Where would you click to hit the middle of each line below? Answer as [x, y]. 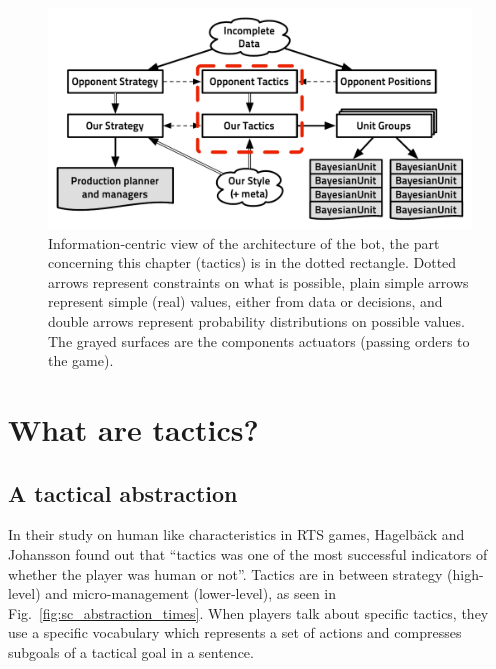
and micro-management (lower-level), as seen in [191, 593]
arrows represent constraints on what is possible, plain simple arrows [258, 281]
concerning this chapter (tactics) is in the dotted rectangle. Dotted [252, 262]
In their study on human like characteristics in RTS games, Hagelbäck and [236, 534]
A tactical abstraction [123, 492]
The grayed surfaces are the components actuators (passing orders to [259, 340]
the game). [81, 360]
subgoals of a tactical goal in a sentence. [131, 652]
